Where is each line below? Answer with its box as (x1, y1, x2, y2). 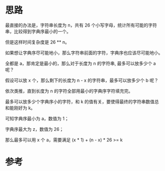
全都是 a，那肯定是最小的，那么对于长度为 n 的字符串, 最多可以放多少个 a (5, 60, 156, 66)
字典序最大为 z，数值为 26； (5, 126, 64, 132)
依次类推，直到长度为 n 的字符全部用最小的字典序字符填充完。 (5, 88, 133, 94)
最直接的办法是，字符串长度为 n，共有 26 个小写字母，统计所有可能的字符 (5, 22, 157, 28)
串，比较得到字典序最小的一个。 (5, 28, 71, 34)
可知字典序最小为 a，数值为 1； (5, 115, 69, 121)
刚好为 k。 (13, 105, 35, 111)
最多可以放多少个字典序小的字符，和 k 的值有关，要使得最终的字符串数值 (5, 98, 155, 104)
